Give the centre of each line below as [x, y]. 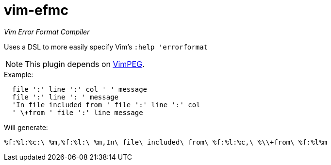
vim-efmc [36, 10]
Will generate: [26, 127]
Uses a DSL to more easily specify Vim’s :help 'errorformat [106, 47]
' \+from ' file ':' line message [77, 112]
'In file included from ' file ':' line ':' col [106, 105]
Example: [19, 74]
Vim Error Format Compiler [47, 32]
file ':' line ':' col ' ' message [80, 89]
